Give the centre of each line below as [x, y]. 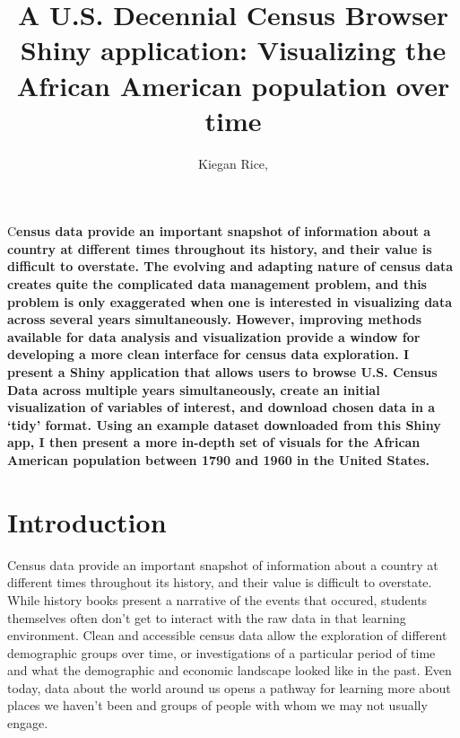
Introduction [87, 521]
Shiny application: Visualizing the [233, 50]
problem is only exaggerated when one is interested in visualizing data [230, 301]
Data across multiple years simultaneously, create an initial [194, 389]
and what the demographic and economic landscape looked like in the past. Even [230, 670]
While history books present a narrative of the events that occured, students [217, 599]
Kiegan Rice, [233, 163]
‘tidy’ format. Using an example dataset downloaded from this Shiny [224, 424]
